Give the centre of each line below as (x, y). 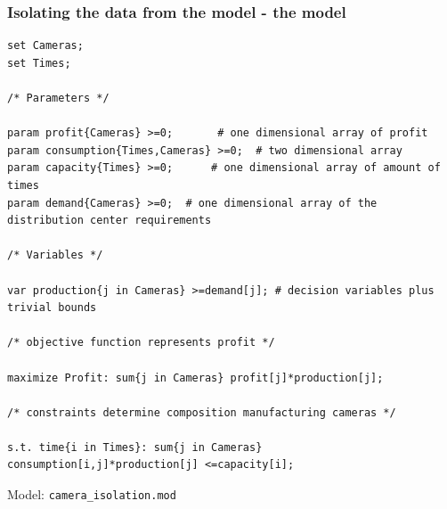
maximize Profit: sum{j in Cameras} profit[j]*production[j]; (195, 378)
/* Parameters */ (58, 98)
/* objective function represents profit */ (141, 343)
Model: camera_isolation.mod (92, 494)
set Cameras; (45, 46)
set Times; (39, 63)
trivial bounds (52, 308)
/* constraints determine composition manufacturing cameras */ (202, 412)
